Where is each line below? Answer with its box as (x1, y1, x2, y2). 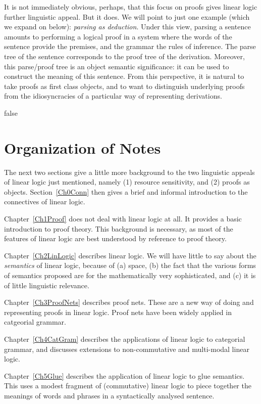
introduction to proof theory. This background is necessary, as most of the (4, 223, 233, 234)
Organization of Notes (4, 137, 161, 158)
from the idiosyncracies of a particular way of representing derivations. (4, 91, 222, 101)
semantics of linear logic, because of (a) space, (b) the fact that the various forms (4, 260, 256, 271)
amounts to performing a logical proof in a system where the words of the (4, 31, 232, 41)
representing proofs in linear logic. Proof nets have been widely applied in (4, 306, 232, 317)
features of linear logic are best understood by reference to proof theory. (4, 233, 227, 244)
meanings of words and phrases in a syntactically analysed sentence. (4, 390, 215, 400)
